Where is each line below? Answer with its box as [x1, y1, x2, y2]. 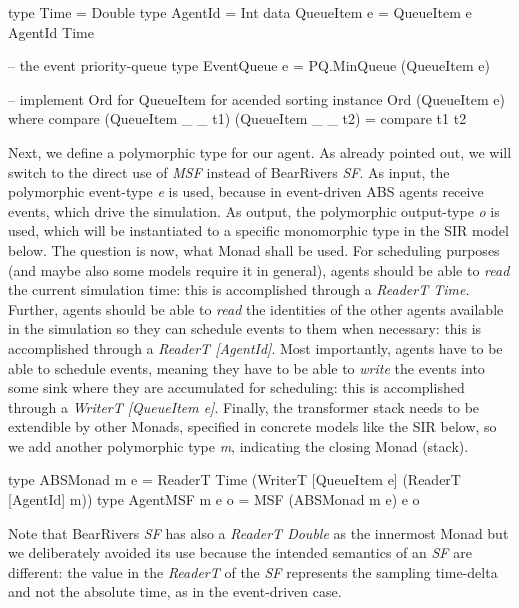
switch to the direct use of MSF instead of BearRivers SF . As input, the [8, 161, 450, 182]
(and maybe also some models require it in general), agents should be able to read [8, 259, 510, 280]
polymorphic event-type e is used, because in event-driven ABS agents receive [8, 181, 484, 202]
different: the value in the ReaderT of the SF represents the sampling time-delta [8, 561, 498, 582]
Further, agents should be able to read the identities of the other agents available [8, 298, 504, 319]
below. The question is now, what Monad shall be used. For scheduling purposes [8, 239, 500, 260]
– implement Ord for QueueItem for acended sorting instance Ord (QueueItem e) [8, 88, 505, 109]
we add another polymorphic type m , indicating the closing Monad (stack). [8, 435, 469, 456]
